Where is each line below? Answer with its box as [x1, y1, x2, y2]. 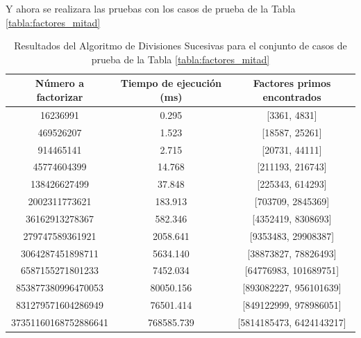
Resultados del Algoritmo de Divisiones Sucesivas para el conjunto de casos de [14, 38, 347, 53]
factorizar [36, 89, 83, 104]
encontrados [262, 89, 321, 104]
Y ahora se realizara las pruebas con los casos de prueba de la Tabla [6, 1, 296, 15]
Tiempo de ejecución [120, 76, 222, 90]
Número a [35, 76, 85, 90]
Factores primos [253, 76, 331, 90]
